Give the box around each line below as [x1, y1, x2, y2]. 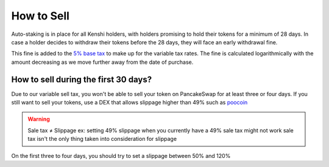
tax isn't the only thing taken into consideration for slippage [27, 135, 177, 143]
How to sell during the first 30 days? [11, 74, 152, 84]
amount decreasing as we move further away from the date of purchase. [11, 58, 194, 66]
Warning [27, 115, 50, 123]
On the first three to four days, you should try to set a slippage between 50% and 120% [11, 152, 231, 159]
